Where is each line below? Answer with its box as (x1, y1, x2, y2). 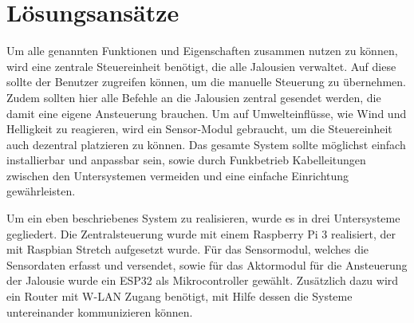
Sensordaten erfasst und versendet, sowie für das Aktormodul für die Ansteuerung (6, 256, 408, 273)
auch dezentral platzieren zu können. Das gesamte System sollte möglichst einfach (6, 136, 406, 152)
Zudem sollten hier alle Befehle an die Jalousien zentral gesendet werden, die (6, 89, 381, 105)
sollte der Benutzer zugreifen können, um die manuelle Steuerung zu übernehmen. (6, 73, 406, 90)
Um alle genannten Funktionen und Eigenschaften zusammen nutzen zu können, (6, 42, 398, 59)
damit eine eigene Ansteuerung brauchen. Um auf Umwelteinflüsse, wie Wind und (6, 104, 407, 121)
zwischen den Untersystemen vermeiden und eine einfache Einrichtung (6, 167, 349, 183)
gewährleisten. (6, 183, 76, 199)
